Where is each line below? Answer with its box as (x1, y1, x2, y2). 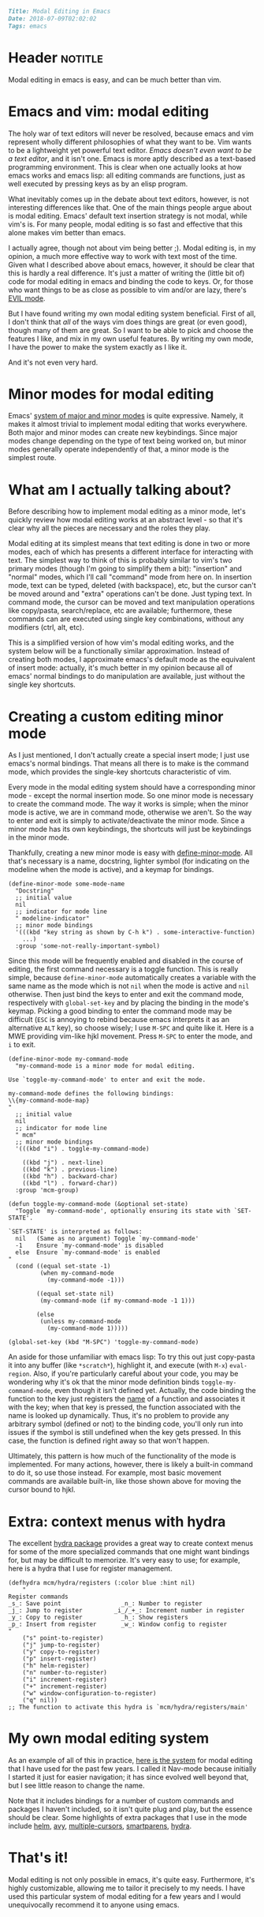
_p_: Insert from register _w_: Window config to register (8, 1620, 227, 1629)
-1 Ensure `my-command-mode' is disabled (15, 1241, 164, 1250)
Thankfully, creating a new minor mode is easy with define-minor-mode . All (8, 848, 254, 858)
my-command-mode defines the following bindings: (8, 1090, 175, 1098)
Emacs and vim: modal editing (8, 103, 210, 120)
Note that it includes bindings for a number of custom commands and (8, 1796, 234, 1806)
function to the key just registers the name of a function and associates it (8, 1394, 246, 1404)
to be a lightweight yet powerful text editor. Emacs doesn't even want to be (8, 145, 252, 155)
